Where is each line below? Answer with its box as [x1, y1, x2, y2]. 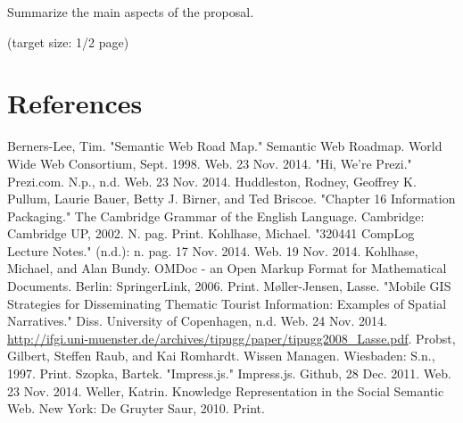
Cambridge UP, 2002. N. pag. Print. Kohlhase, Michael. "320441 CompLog [7, 224, 415, 243]
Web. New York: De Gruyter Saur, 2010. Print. [7, 399, 265, 418]
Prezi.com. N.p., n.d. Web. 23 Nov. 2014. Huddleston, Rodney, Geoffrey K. [7, 171, 417, 190]
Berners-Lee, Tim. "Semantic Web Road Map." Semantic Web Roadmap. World [7, 137, 442, 155]
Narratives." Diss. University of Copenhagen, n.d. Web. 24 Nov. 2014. [7, 311, 387, 330]
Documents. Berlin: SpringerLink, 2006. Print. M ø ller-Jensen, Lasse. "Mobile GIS [7, 277, 451, 295]
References [7, 85, 143, 121]
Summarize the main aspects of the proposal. [7, 3, 254, 21]
